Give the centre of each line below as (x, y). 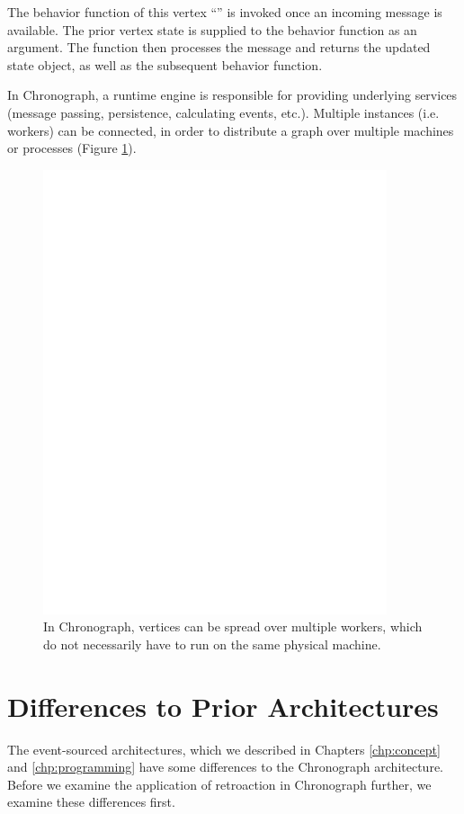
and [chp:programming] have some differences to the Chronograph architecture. (225, 767)
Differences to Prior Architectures (223, 706)
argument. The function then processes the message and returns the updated (219, 47)
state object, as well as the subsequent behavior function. (165, 64)
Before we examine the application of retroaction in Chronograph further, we (219, 784)
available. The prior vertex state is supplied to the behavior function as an (212, 29)
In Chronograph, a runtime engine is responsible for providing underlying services (232, 95)
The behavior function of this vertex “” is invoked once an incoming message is (225, 12)
